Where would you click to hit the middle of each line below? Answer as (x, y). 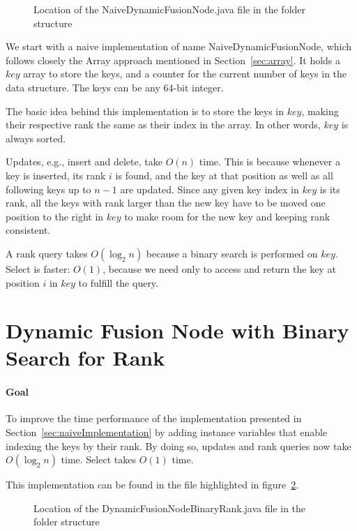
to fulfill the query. (118, 282)
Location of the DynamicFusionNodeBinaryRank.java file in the (170, 508)
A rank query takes (47, 253)
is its (330, 189)
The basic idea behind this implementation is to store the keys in (145, 111)
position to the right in (55, 216)
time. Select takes (98, 459)
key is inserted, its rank (56, 175)
